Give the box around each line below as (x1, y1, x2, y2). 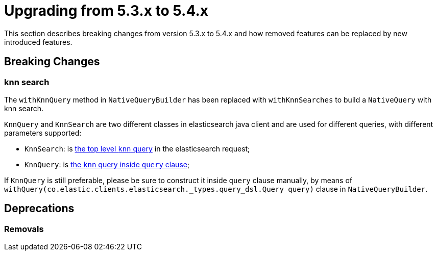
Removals (4, 223, 44, 234)
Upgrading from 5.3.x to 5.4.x (4, 2, 209, 19)
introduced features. (4, 37, 72, 46)
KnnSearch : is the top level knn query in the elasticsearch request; (25, 144, 250, 153)
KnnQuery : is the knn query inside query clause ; (25, 160, 190, 169)
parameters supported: (4, 128, 82, 137)
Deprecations (4, 202, 75, 215)
